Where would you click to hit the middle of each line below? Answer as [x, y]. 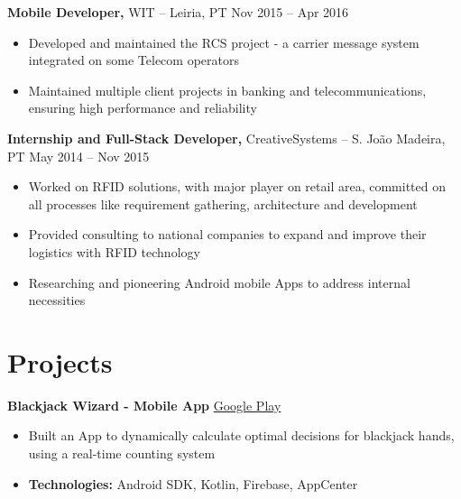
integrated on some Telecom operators [134, 60]
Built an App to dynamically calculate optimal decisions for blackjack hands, [241, 435]
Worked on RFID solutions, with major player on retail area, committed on [237, 186]
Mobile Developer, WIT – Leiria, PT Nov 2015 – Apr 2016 [178, 12]
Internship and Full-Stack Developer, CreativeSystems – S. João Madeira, [226, 138]
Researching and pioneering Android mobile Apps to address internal [219, 282]
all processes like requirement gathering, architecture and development [223, 203]
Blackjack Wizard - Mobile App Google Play [144, 405]
